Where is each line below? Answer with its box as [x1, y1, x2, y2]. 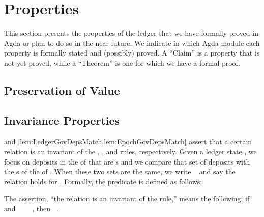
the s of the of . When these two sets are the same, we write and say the [4, 166, 236, 177]
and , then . [4, 203, 58, 214]
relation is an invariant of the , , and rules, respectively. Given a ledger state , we [4, 146, 257, 157]
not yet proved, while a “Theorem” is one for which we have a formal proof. [4, 57, 240, 68]
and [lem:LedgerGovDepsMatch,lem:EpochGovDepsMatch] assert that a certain [4, 136, 252, 147]
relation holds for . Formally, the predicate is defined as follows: [4, 176, 202, 186]
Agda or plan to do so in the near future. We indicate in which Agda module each [4, 37, 260, 48]
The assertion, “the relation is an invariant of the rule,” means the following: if [4, 193, 250, 204]
